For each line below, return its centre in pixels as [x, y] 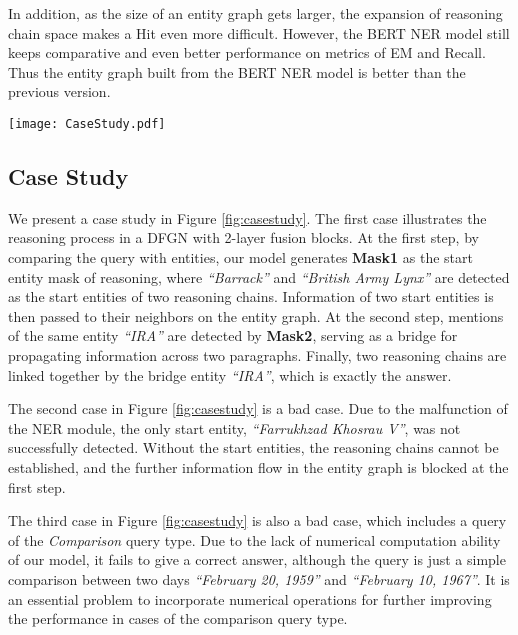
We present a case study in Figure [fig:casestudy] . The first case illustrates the [247, 217]
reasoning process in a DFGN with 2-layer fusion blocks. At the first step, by [243, 237]
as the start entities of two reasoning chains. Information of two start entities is [251, 296]
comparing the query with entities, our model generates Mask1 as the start [240, 257]
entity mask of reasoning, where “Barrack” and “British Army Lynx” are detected [259, 276]
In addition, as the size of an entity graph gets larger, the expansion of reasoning [255, 13]
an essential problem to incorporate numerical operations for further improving [250, 598]
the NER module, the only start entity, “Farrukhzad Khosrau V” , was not [234, 427]
